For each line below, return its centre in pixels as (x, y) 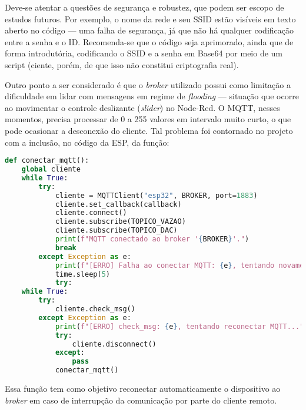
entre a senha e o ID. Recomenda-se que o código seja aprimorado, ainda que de (149, 41)
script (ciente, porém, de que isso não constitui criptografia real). (122, 64)
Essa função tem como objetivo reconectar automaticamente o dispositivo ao (143, 388)
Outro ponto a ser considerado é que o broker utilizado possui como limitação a (148, 84)
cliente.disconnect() (114, 344)
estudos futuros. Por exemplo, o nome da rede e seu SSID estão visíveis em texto (150, 19)
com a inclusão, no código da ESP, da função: (87, 142)
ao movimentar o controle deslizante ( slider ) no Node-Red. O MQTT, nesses (142, 107)
